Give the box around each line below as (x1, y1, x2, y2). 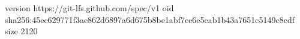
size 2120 (5, 25, 38, 37)
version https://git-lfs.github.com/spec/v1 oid (5, 2, 174, 14)
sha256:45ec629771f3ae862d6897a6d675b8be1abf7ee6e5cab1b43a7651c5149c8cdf (5, 13, 295, 25)
